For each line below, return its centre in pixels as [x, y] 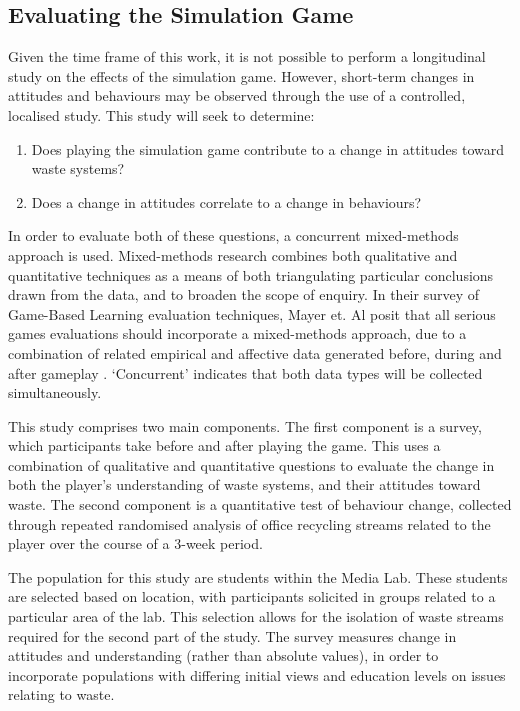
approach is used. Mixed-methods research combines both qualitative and [233, 254]
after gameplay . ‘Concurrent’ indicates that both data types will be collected [245, 372]
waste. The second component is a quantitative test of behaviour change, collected [260, 504]
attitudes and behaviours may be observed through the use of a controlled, [237, 95]
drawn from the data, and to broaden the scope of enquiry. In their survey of [243, 294]
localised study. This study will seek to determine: [161, 114]
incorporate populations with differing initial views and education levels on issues [257, 674]
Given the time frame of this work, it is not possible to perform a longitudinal [247, 56]
